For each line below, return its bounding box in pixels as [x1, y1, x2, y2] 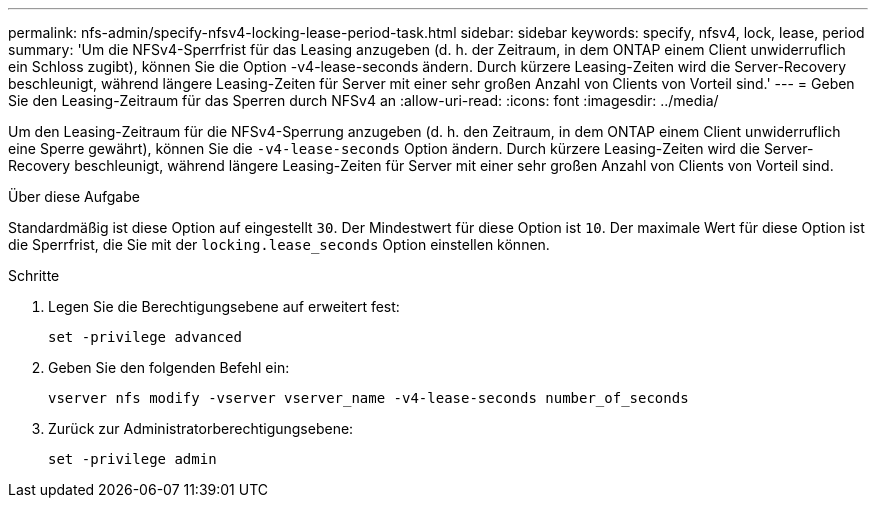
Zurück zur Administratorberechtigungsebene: [48, 420, 354, 437]
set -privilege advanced [48, 329, 242, 345]
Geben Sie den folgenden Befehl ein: [48, 359, 290, 376]
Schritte [8, 267, 60, 284]
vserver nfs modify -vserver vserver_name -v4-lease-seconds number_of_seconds [48, 390, 689, 406]
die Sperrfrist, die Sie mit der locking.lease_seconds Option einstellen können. [8, 236, 550, 253]
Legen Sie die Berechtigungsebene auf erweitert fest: [48, 298, 400, 315]
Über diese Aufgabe [8, 188, 140, 205]
